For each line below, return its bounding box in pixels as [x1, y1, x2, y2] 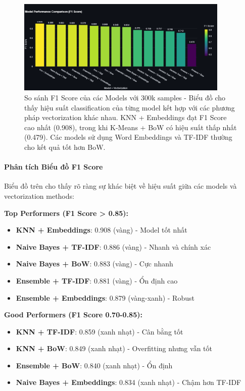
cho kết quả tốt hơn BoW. [24, 141, 106, 152]
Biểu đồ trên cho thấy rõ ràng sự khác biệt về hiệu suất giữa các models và [4, 181, 237, 191]
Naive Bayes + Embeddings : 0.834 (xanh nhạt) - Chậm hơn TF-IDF [16, 377, 241, 387]
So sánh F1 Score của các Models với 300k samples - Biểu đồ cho [24, 92, 226, 102]
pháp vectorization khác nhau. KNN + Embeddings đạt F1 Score [24, 112, 227, 123]
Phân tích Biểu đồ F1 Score [4, 161, 103, 172]
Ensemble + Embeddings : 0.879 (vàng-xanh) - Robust [16, 292, 194, 303]
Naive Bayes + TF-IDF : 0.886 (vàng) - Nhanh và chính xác [16, 241, 211, 252]
